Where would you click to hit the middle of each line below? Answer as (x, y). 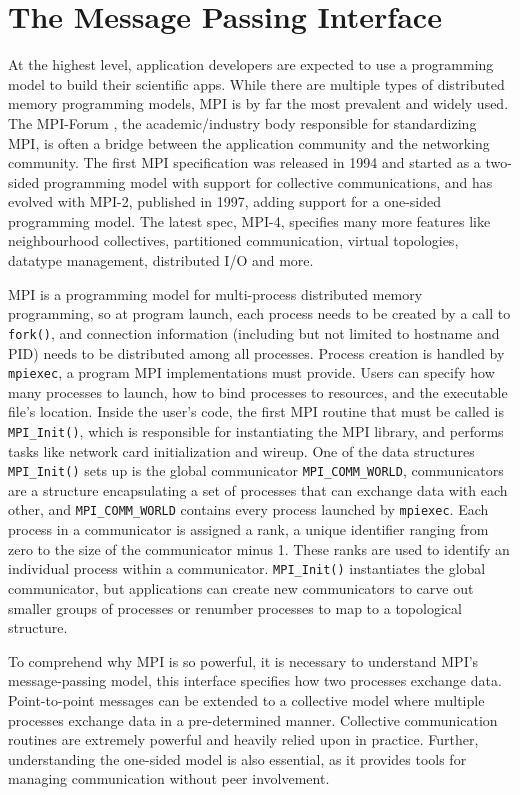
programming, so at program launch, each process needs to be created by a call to (259, 313)
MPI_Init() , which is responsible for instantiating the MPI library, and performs (256, 430)
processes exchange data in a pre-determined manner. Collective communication (253, 719)
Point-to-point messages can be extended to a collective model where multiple (246, 699)
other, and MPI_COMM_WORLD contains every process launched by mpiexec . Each (248, 509)
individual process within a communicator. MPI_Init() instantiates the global (247, 568)
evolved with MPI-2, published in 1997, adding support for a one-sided (225, 201)
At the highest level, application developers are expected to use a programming (251, 64)
